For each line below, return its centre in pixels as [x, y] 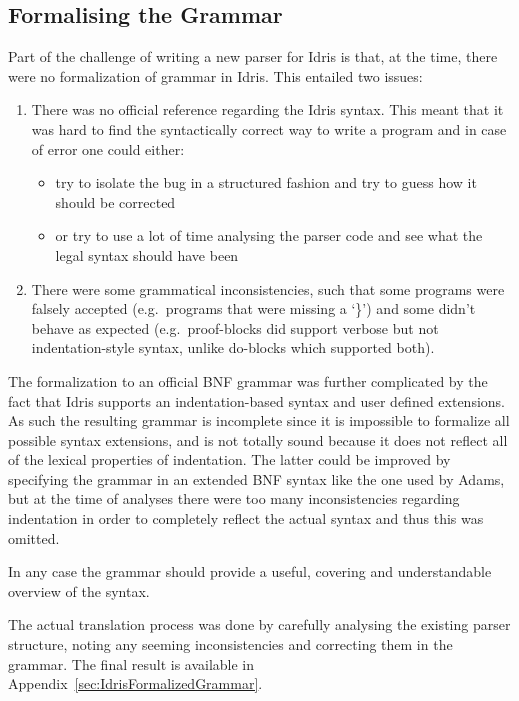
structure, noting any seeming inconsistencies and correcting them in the [230, 644]
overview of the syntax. [79, 590]
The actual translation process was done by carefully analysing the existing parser [259, 624]
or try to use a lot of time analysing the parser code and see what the [269, 235]
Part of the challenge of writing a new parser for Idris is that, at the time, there [253, 56]
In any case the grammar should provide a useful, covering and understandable [250, 571]
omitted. [34, 537]
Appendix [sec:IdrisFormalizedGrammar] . [135, 683]
